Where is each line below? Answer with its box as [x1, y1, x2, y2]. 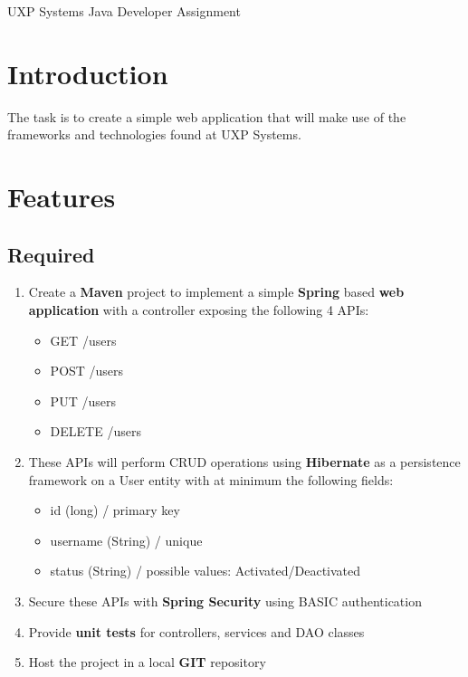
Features [7, 178, 116, 215]
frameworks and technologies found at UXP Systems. [7, 125, 301, 144]
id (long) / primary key [50, 501, 180, 520]
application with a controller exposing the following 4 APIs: [28, 300, 369, 319]
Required [7, 240, 95, 268]
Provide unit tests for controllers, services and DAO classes [28, 622, 365, 641]
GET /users [50, 330, 117, 349]
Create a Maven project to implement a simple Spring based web [28, 282, 405, 301]
